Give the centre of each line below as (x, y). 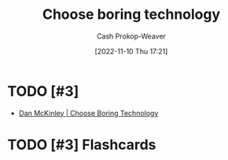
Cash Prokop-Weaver (131, 36)
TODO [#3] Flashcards (82, 145)
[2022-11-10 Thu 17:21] (131, 51)
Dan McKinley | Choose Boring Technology (88, 113)
